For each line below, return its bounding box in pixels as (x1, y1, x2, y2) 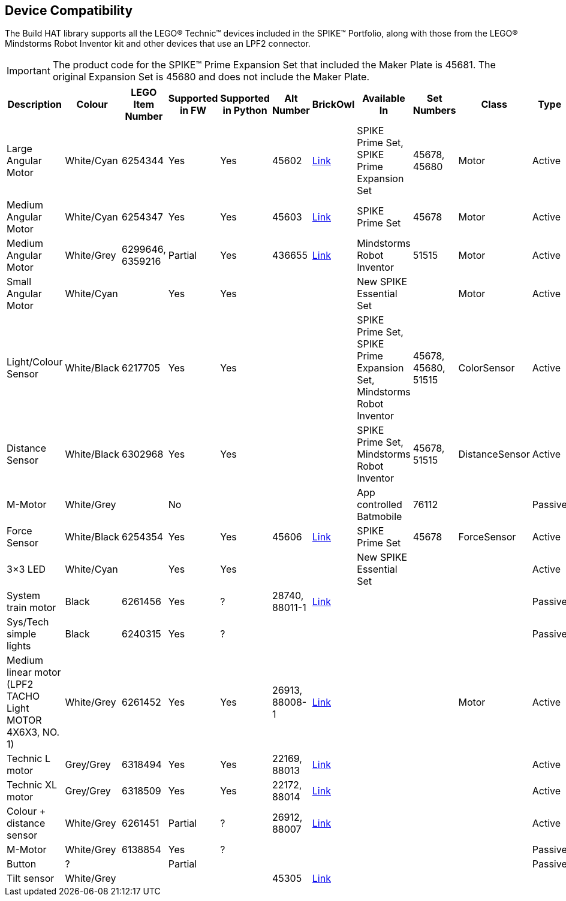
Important (7, 65, 50, 77)
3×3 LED (7, 563, 46, 576)
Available (362, 92, 405, 105)
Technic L (7, 752, 51, 765)
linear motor (7, 666, 61, 679)
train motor (7, 601, 56, 614)
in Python (222, 104, 267, 117)
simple (7, 628, 37, 640)
